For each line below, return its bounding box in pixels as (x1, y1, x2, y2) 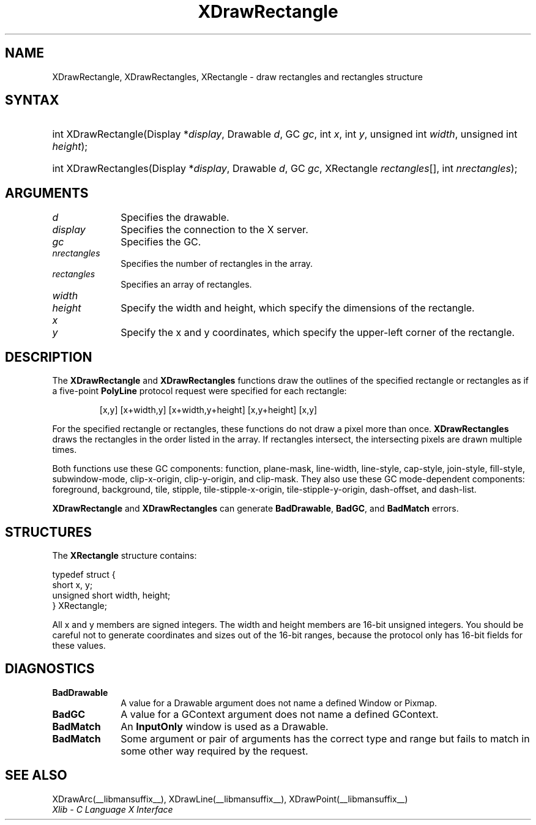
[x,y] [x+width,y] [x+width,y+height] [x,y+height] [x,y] (99, 405, 318, 416)
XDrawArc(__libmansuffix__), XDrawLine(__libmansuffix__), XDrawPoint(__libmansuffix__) (52, 793, 408, 804)
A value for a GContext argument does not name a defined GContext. (121, 707, 439, 720)
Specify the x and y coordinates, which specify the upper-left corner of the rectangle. (121, 326, 515, 339)
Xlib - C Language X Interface (52, 804, 173, 815)
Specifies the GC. (121, 236, 201, 248)
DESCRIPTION (5, 349, 92, 365)
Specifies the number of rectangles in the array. (121, 258, 313, 269)
